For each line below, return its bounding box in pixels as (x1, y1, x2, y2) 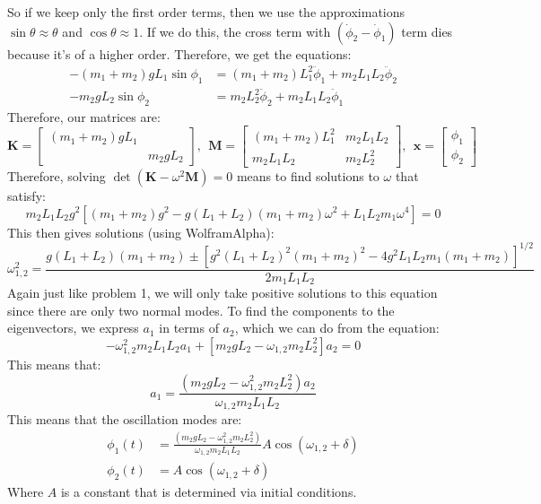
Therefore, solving (7, 166, 106, 185)
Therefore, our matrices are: (7, 107, 161, 126)
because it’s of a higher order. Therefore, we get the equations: (7, 44, 352, 63)
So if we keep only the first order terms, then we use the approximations (7, 3, 406, 21)
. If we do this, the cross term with (139, 22, 331, 40)
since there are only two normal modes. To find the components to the (7, 300, 395, 319)
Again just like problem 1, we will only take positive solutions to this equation (7, 283, 438, 302)
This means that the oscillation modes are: (7, 410, 242, 428)
